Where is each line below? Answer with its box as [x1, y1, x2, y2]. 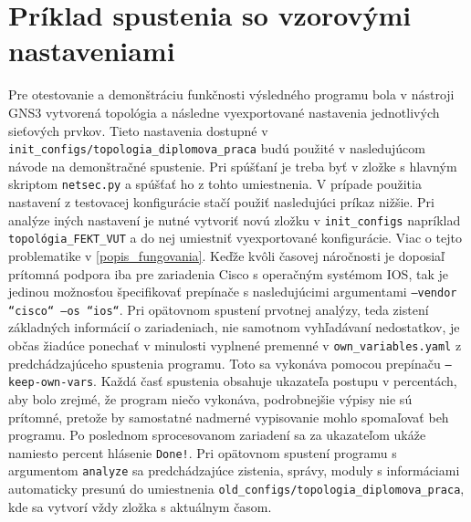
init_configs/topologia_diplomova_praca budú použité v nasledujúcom [8, 139, 425, 158]
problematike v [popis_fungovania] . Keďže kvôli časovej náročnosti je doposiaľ [8, 245, 445, 265]
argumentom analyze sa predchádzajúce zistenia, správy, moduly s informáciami [8, 461, 460, 480]
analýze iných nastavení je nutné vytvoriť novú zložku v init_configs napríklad [8, 210, 461, 229]
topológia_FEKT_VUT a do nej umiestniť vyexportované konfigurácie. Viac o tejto [8, 228, 462, 247]
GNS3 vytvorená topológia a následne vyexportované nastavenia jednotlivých [8, 102, 440, 121]
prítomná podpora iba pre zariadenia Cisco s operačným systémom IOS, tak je [8, 264, 448, 283]
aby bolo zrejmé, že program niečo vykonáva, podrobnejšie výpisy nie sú [8, 389, 413, 408]
